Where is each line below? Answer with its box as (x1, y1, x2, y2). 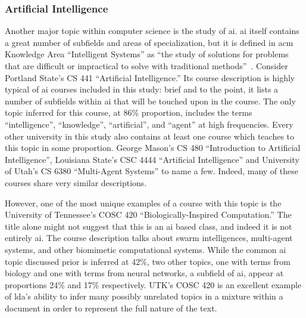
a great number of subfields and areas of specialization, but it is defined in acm (5, 36, 293, 48)
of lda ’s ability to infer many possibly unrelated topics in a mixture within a (5, 290, 283, 302)
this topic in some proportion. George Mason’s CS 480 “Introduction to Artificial (5, 141, 301, 154)
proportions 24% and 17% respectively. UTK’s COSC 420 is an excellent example (5, 278, 302, 291)
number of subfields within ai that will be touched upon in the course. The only (5, 94, 296, 107)
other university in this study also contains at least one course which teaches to (5, 129, 295, 142)
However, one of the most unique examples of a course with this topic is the (5, 196, 282, 209)
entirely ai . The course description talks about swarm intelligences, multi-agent (5, 231, 293, 244)
